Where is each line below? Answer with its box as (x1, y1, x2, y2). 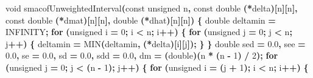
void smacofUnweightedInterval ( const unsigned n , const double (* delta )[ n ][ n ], (5, 2, 298, 14)
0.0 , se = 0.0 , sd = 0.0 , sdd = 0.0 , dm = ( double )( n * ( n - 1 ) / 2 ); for (5, 49, 278, 62)
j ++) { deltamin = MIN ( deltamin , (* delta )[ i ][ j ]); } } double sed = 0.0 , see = (5, 37, 306, 50)
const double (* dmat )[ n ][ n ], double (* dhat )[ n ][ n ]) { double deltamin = (5, 13, 276, 26)
